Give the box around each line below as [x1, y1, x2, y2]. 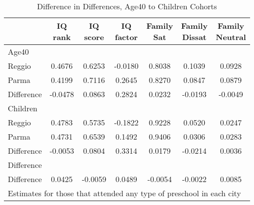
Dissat [182, 31, 207, 42]
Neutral [215, 31, 246, 42]
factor [115, 31, 138, 42]
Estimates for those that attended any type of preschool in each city [8, 187, 241, 199]
